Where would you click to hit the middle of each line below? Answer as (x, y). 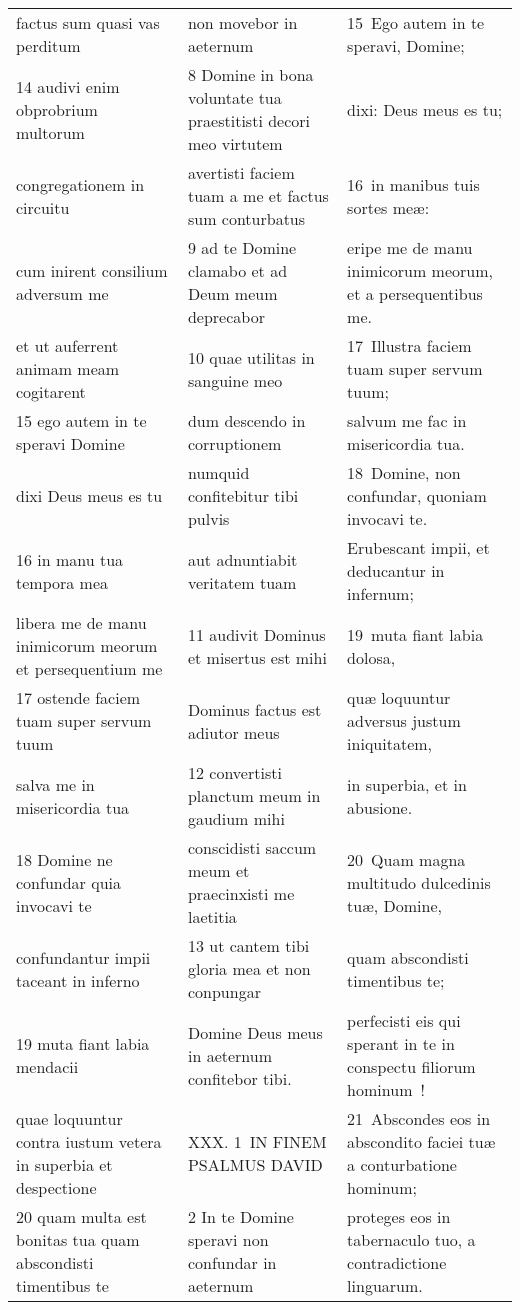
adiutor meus (233, 732)
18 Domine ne (64, 859)
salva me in (55, 784)
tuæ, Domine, (395, 905)
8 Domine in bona (250, 74)
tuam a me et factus (258, 195)
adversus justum (404, 720)
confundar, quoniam (417, 495)
